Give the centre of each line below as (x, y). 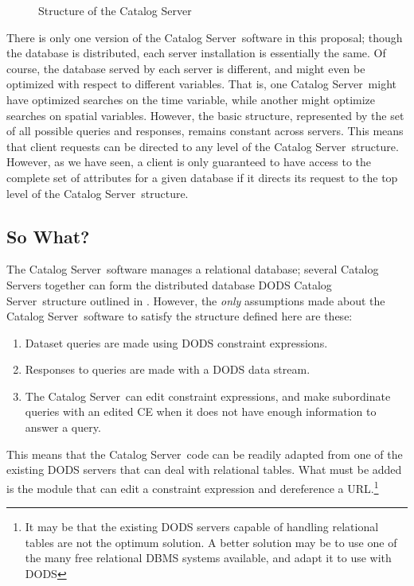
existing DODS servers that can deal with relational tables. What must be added (204, 470)
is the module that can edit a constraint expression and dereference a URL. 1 (193, 487)
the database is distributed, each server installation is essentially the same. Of (196, 53)
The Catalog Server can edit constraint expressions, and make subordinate (208, 396)
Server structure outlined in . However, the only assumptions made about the (196, 300)
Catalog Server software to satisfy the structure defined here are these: (180, 316)
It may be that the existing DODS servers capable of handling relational (202, 527)
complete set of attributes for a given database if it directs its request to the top (202, 177)
